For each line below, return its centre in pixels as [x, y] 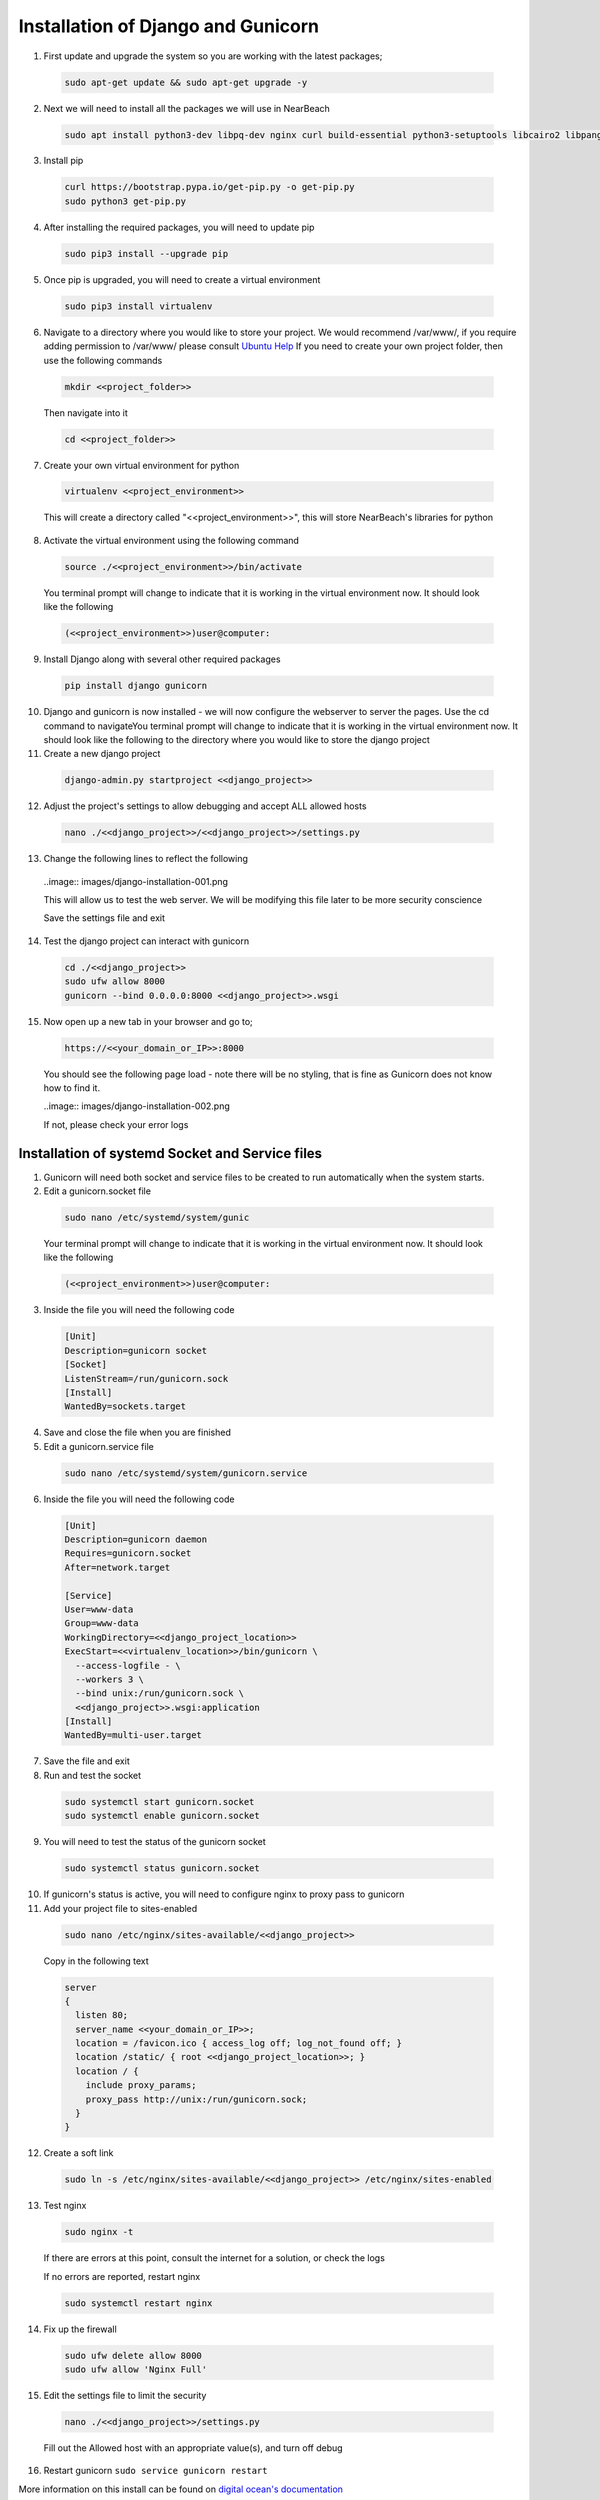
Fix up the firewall [80, 2329]
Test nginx [65, 2206]
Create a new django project [102, 754]
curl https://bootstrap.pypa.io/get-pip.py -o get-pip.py [209, 187]
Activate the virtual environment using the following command [171, 540]
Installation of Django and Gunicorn [169, 26]
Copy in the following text [96, 1961]
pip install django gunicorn [136, 686]
